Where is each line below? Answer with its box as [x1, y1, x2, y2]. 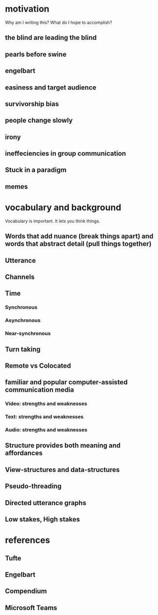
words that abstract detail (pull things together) [5, 240, 152, 248]
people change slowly [5, 116, 73, 125]
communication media [5, 386, 74, 394]
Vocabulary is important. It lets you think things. [5, 218, 100, 224]
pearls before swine [5, 50, 67, 58]
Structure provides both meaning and [5, 441, 121, 450]
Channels [5, 272, 35, 281]
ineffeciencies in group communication [5, 149, 126, 158]
